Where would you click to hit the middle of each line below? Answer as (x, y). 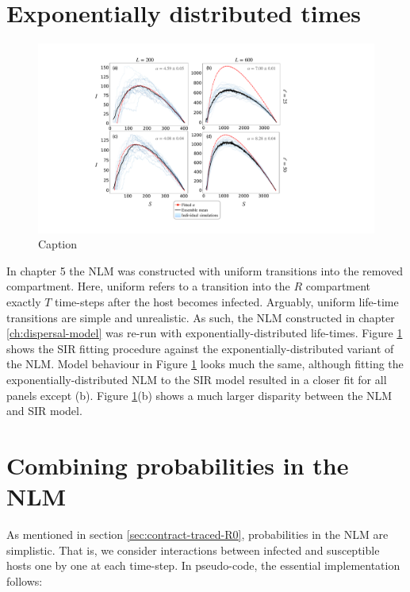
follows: (25, 580)
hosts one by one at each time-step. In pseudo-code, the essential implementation (203, 565)
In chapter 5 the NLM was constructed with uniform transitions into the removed (205, 270)
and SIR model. (44, 411)
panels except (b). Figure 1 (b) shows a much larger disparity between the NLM (199, 395)
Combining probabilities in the (178, 465)
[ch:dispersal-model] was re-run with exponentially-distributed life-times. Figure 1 (205, 333)
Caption (58, 244)
